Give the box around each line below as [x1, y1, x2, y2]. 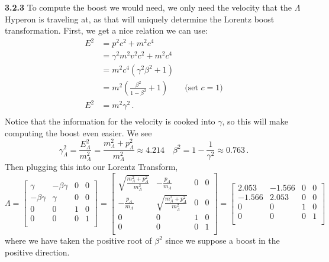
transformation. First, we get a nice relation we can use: [5, 24, 208, 37]
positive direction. [5, 245, 70, 258]
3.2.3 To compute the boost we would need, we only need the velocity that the [5, 1, 292, 13]
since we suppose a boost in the [165, 234, 280, 247]
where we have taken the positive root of [5, 234, 152, 247]
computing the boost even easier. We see [5, 126, 152, 139]
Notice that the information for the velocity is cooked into [5, 115, 215, 127]
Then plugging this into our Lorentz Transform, [5, 161, 178, 173]
